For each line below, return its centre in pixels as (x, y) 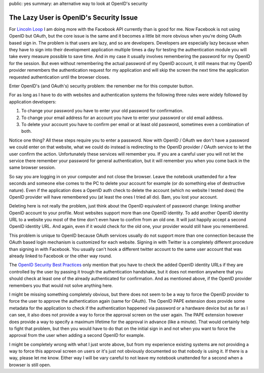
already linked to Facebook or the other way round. (61, 256)
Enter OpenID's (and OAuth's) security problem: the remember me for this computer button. (101, 86)
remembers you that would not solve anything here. (61, 285)
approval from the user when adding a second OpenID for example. (77, 335)
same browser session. (33, 167)
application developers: (33, 102)
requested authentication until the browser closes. (60, 77)
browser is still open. (30, 365)
